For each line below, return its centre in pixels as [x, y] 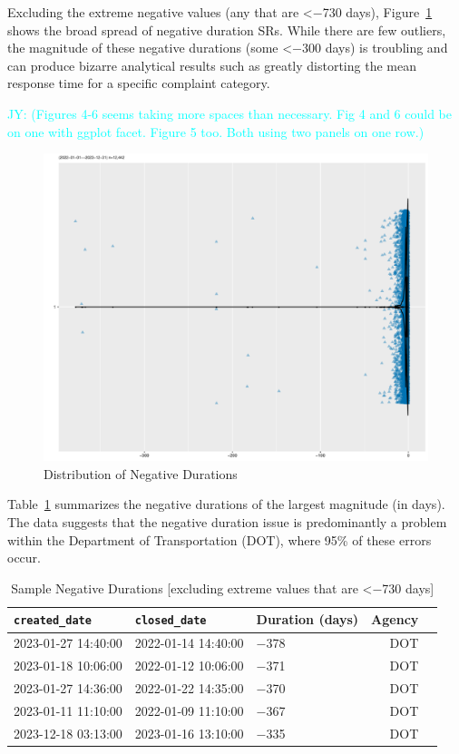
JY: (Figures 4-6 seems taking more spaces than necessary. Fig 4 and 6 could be [230, 113]
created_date [53, 621]
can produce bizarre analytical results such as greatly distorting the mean [212, 65]
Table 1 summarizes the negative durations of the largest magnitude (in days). [226, 504]
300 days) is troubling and [375, 48]
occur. [24, 558]
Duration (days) [308, 619]
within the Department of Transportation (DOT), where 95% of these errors [220, 539]
